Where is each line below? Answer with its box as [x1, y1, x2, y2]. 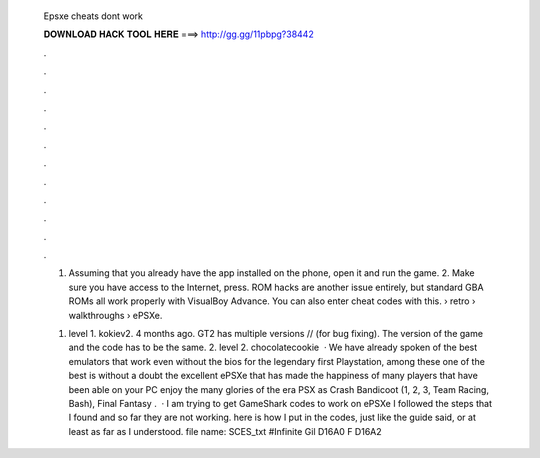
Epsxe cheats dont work [43, 10, 144, 22]
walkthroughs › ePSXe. [68, 309, 163, 321]
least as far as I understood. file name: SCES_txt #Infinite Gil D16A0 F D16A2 [68, 425, 382, 437]
